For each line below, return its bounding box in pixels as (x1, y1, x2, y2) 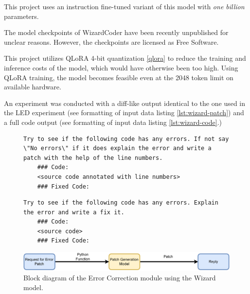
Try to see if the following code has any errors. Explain (23, 199, 218, 207)
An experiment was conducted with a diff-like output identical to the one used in (4, 98, 246, 108)
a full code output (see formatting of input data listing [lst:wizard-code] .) (4, 117, 222, 127)
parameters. (4, 11, 39, 21)
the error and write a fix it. (23, 208, 125, 216)
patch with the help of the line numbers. (23, 154, 163, 161)
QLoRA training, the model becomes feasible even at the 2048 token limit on (4, 72, 233, 82)
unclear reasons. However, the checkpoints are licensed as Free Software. (4, 36, 219, 47)
